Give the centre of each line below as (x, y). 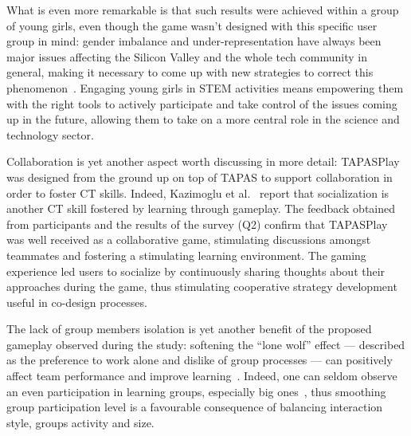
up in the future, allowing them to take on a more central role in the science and (203, 119)
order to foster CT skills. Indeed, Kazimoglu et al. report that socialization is (198, 192)
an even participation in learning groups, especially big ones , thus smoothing (196, 391)
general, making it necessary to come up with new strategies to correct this (190, 72)
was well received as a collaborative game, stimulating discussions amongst (189, 240)
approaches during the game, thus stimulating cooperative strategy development (202, 287)
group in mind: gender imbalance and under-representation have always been (194, 41)
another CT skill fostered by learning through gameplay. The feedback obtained (201, 208)
